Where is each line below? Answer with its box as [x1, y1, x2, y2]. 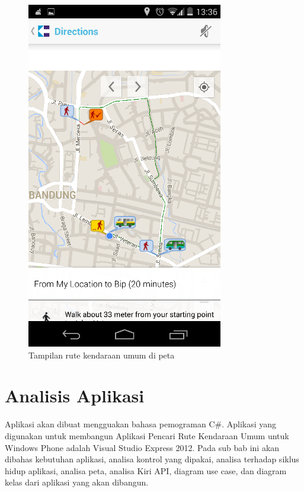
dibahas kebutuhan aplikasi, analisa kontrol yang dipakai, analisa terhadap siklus [5, 453, 299, 465]
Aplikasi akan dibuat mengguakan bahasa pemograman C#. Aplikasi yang [5, 418, 277, 430]
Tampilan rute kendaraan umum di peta [28, 348, 175, 361]
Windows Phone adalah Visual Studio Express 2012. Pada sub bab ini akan [5, 441, 280, 453]
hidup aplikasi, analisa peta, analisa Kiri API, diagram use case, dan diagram [5, 464, 287, 477]
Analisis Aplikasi [5, 383, 145, 408]
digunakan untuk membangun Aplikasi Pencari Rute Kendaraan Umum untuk [5, 429, 289, 442]
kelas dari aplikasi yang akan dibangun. [5, 476, 149, 488]
